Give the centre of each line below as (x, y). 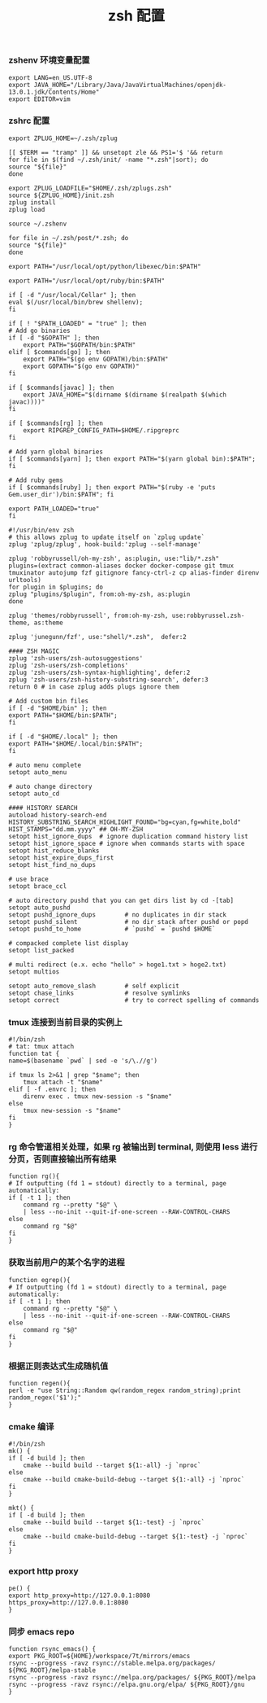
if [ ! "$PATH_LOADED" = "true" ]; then (78, 323)
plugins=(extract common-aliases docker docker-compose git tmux (121, 566)
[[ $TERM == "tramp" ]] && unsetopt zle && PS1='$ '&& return (116, 152)
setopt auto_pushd (39, 908)
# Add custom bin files (49, 701)
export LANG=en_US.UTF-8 (50, 77)
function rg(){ (34, 1176)
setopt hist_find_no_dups (52, 865)
